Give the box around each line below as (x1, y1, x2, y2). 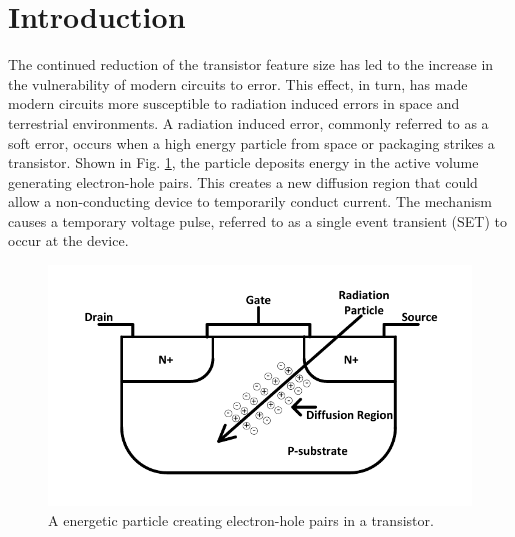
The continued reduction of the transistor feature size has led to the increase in (8, 54, 494, 75)
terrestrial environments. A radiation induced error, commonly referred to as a (8, 112, 489, 133)
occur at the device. (8, 230, 129, 251)
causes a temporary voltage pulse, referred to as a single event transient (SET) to (8, 210, 508, 231)
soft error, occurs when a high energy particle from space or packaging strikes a (8, 132, 495, 153)
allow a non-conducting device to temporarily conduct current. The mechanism (8, 191, 493, 212)
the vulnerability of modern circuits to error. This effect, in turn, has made (8, 73, 468, 94)
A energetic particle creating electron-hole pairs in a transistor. (48, 509, 434, 530)
